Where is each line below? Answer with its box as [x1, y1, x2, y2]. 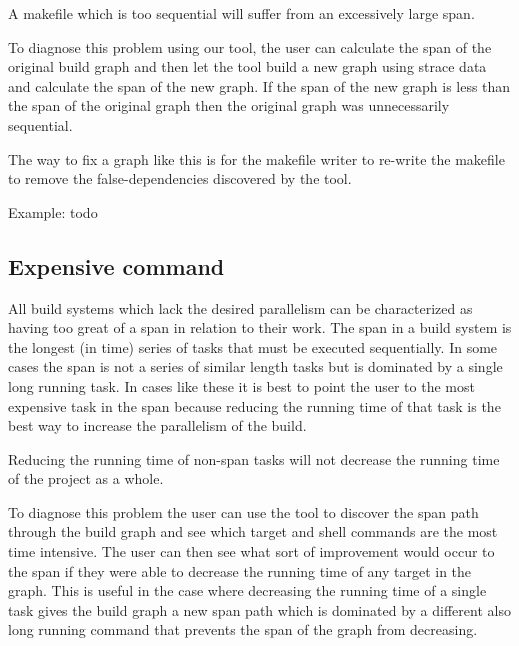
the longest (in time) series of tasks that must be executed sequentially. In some [8, 336, 498, 357]
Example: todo [8, 201, 98, 222]
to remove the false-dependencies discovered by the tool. [8, 168, 352, 189]
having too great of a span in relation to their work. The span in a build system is [8, 317, 512, 338]
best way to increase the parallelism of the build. [8, 415, 307, 436]
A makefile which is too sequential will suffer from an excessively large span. [8, 3, 475, 23]
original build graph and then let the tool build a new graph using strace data [8, 56, 487, 77]
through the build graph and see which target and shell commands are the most [8, 521, 498, 542]
